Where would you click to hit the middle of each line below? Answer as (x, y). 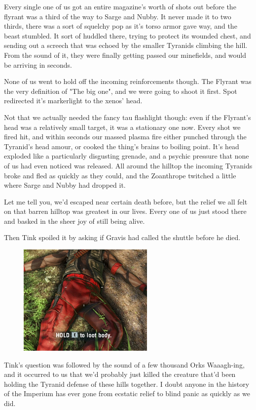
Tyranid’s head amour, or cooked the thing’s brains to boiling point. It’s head (122, 146)
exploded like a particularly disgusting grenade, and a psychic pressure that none (127, 156)
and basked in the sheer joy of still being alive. (74, 221)
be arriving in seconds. (38, 64)
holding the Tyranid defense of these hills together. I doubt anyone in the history (127, 384)
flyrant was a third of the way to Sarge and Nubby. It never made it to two (118, 16)
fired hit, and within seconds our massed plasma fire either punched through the (125, 137)
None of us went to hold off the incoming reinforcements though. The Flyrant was (128, 81)
